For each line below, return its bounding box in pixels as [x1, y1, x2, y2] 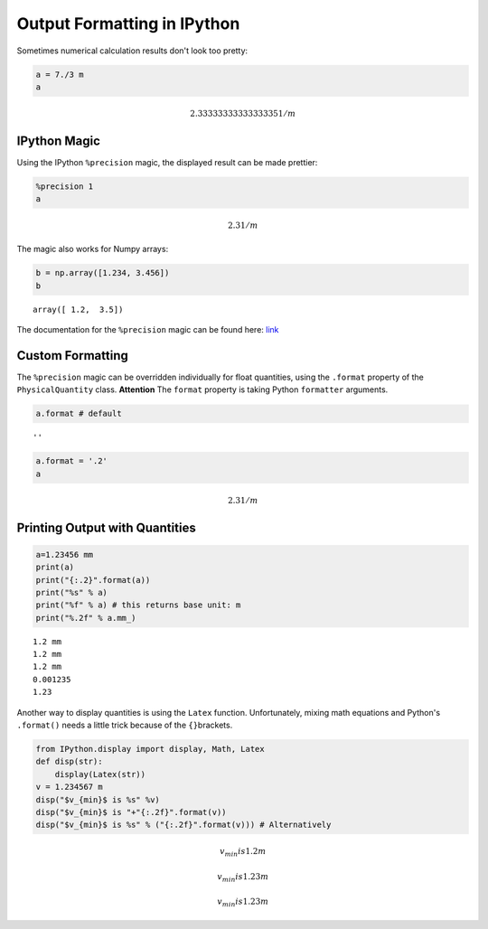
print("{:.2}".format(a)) [35, 575, 151, 585]
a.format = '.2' [35, 456, 108, 466]
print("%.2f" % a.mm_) [35, 613, 136, 623]
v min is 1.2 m [220, 846, 267, 859]
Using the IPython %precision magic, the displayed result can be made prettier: [16, 156, 318, 167]
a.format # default [35, 408, 122, 419]
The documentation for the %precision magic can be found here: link [16, 324, 279, 335]
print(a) [35, 562, 75, 573]
